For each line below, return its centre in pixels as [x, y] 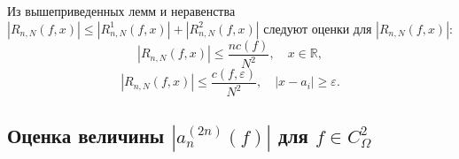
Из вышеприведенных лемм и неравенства [121, 11]
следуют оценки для [318, 28]
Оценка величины [86, 135]
